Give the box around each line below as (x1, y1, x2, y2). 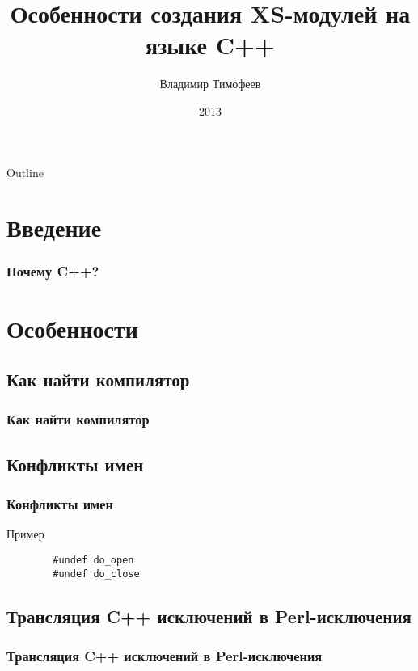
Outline (6, 163, 44, 180)
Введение (6, 211, 102, 244)
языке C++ (145, 28, 276, 61)
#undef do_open (53, 554, 134, 566)
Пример (6, 525, 44, 542)
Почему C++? (6, 261, 99, 281)
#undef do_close (53, 568, 140, 580)
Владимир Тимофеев (159, 75, 261, 92)
